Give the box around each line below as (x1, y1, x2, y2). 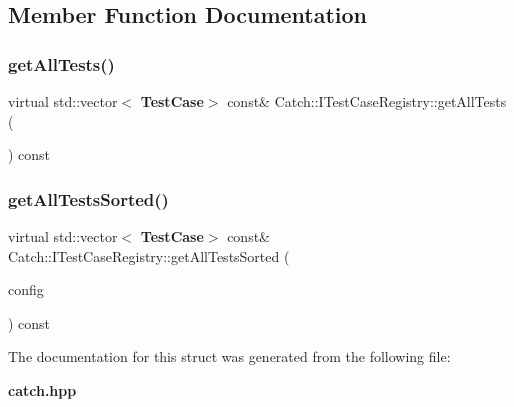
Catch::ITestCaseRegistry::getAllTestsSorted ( (8, 245, 290, 266)
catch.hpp (8, 379, 77, 400)
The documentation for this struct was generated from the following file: (8, 346, 451, 367)
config (8, 279, 44, 300)
